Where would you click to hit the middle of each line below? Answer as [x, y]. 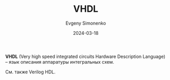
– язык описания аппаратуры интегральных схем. [60, 62]
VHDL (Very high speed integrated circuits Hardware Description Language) [86, 56]
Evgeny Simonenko [86, 23]
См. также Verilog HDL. [30, 72]
